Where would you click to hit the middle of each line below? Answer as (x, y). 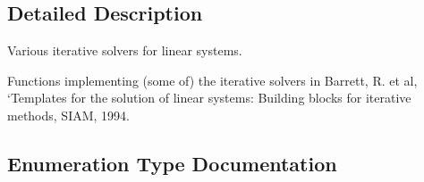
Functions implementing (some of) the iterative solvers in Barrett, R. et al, (212, 80)
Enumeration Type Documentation (172, 163)
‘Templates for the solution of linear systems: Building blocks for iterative (209, 98)
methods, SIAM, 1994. (68, 115)
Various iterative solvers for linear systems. (125, 50)
